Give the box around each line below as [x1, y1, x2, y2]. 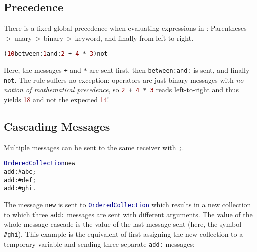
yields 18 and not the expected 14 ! [4, 94, 109, 105]
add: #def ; [4, 176, 36, 184]
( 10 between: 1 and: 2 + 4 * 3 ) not [4, 50, 108, 58]
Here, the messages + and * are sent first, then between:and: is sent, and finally [4, 65, 250, 75]
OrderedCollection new [4, 160, 76, 167]
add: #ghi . [4, 185, 36, 192]
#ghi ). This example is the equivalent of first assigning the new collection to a [4, 229, 243, 239]
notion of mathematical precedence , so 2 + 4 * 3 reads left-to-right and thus [4, 84, 239, 95]
